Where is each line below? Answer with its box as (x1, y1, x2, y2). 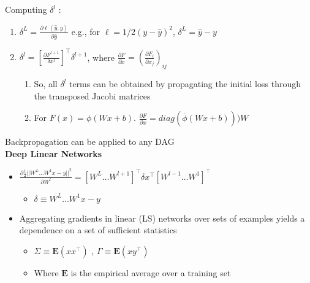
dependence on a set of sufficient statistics (19, 223, 177, 236)
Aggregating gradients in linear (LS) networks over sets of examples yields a (19, 211, 305, 224)
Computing (5, 3, 47, 15)
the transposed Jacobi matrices (34, 89, 151, 102)
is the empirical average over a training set (70, 266, 231, 279)
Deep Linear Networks (5, 147, 102, 160)
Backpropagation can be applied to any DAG (5, 135, 175, 148)
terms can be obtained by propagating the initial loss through (69, 77, 301, 90)
